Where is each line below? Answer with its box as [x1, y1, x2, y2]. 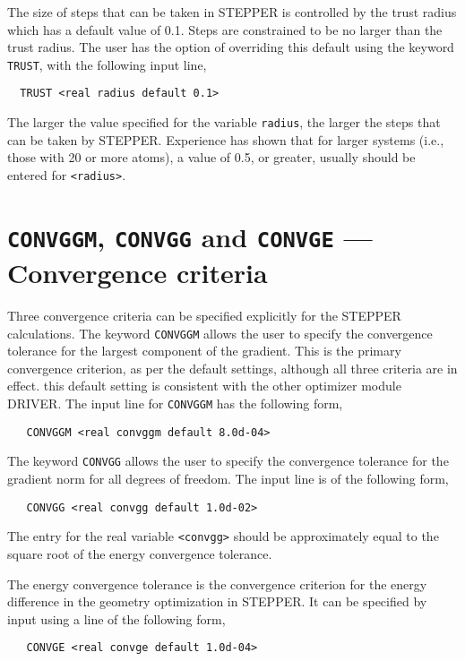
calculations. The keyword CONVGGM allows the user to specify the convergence [7, 323, 433, 342]
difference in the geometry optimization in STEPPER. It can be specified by [7, 592, 427, 611]
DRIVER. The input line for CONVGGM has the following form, [7, 394, 343, 413]
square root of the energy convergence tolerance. [7, 544, 272, 562]
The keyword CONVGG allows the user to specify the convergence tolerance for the [7, 451, 449, 470]
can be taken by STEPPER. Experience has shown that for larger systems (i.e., [7, 130, 444, 149]
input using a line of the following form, [7, 609, 226, 628]
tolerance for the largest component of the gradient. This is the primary [7, 341, 401, 360]
